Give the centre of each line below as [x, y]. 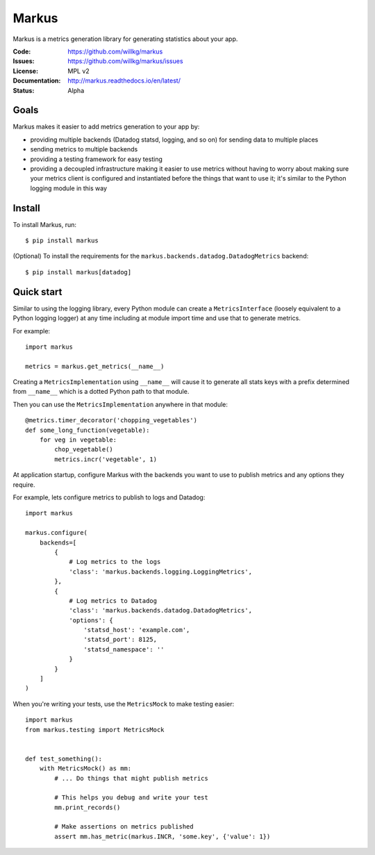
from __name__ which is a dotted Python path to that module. [101, 392]
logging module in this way [69, 188]
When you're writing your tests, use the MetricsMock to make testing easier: [124, 704]
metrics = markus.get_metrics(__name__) [95, 366]
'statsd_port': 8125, [120, 640]
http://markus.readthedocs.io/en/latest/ [124, 81]
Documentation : [37, 81]
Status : [24, 90]
